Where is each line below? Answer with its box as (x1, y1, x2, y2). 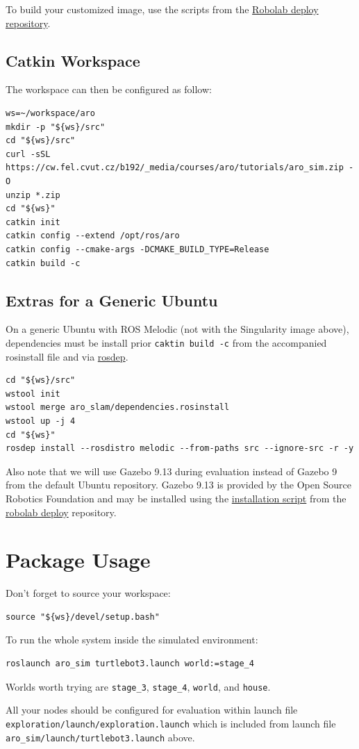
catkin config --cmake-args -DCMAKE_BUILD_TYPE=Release (6, 244, 269, 254)
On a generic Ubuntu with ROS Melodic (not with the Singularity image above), (6, 322, 349, 336)
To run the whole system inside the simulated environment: (6, 632, 258, 647)
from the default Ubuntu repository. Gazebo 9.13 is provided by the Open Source (6, 477, 351, 492)
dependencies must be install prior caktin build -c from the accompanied (6, 335, 327, 349)
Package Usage (6, 545, 151, 574)
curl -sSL (6, 149, 51, 159)
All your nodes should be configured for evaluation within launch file (6, 702, 298, 717)
